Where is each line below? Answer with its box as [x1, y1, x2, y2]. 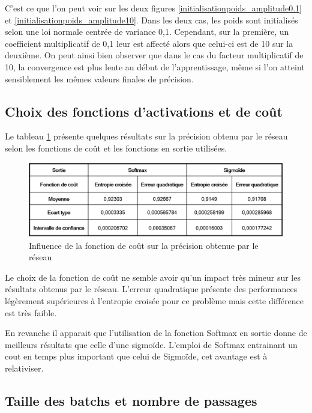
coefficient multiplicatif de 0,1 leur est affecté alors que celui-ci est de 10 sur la [5, 37, 293, 49]
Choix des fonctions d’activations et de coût [5, 102, 283, 120]
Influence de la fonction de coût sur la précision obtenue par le [29, 239, 259, 251]
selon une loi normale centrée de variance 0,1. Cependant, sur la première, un [5, 25, 289, 38]
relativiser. [5, 361, 44, 374]
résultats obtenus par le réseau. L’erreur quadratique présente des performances [5, 283, 298, 295]
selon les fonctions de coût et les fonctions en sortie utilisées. [5, 141, 227, 154]
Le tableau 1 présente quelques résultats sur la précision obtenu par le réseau [5, 130, 288, 142]
